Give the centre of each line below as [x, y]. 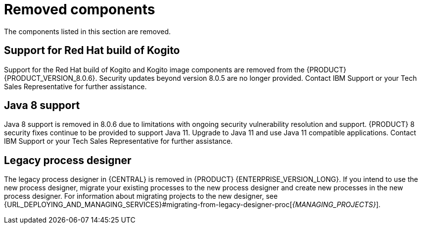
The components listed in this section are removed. [88, 31]
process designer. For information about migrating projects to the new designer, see [141, 196]
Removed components [80, 9]
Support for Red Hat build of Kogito [92, 51]
